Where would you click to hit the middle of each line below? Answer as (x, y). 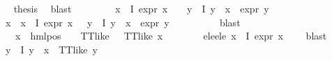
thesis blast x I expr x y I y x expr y (141, 8)
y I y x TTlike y (51, 49)
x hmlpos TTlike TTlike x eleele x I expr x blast (171, 36)
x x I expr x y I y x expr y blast (123, 22)
